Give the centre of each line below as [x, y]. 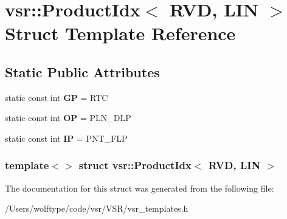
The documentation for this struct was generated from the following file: [140, 188]
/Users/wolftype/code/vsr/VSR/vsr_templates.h [97, 208]
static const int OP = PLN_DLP [68, 118]
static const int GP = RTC [57, 97]
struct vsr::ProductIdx [135, 165]
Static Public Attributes [82, 71]
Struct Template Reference [120, 33]
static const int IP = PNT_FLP [66, 138]
